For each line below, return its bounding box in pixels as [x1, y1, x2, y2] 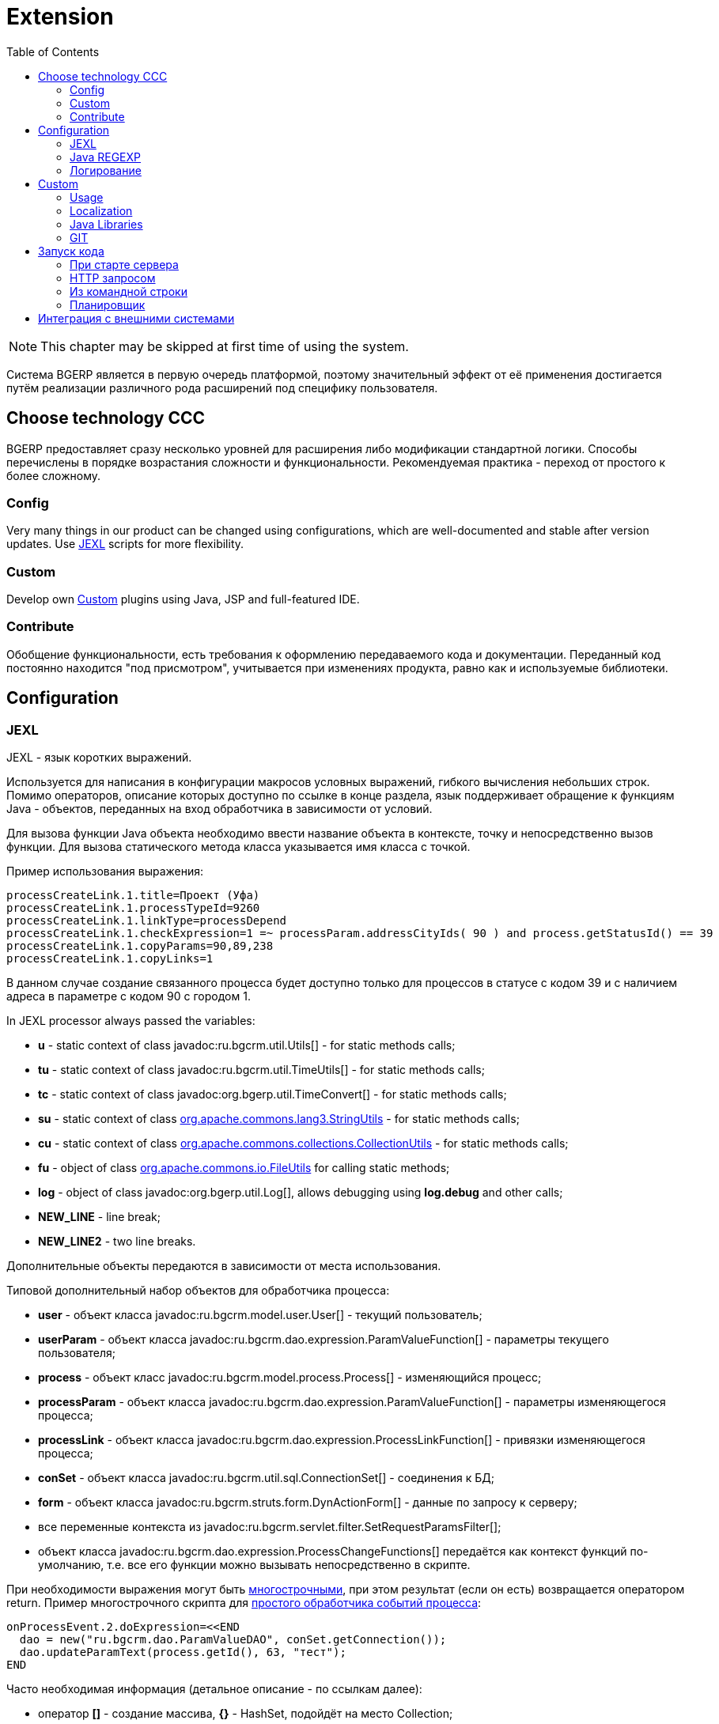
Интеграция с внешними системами [38, 311, 235, 325]
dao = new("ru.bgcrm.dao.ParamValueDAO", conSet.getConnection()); [19, 1633, 447, 1646]
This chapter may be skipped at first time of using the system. [40, 338, 409, 354]
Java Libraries [70, 217, 143, 231]
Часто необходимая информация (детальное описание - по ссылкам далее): [6, 1682, 422, 1696]
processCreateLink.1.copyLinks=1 [6, 952, 214, 966]
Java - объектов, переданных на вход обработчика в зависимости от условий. [6, 802, 433, 816]
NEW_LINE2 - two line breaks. [38, 1234, 196, 1249]
